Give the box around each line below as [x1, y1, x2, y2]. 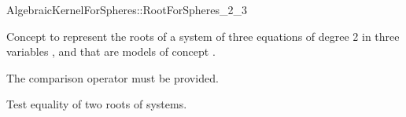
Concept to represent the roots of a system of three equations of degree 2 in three [6, 27, 400, 44]
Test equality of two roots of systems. [6, 96, 187, 112]
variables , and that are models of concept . [6, 43, 216, 60]
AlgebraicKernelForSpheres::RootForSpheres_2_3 [6, 2, 247, 17]
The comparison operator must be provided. [6, 69, 219, 86]
